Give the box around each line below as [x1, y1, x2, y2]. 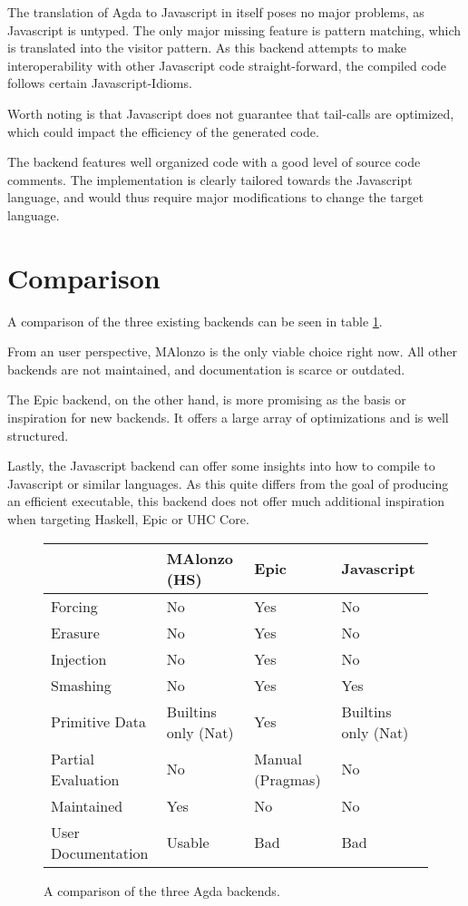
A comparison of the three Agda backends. [44, 881, 280, 900]
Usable [166, 832, 210, 853]
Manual [254, 747, 302, 769]
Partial [51, 747, 94, 769]
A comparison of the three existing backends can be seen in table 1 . [7, 311, 383, 330]
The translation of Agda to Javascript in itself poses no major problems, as [7, 3, 424, 21]
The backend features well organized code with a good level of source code [7, 152, 421, 171]
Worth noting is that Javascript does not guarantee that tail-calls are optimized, [7, 103, 454, 122]
